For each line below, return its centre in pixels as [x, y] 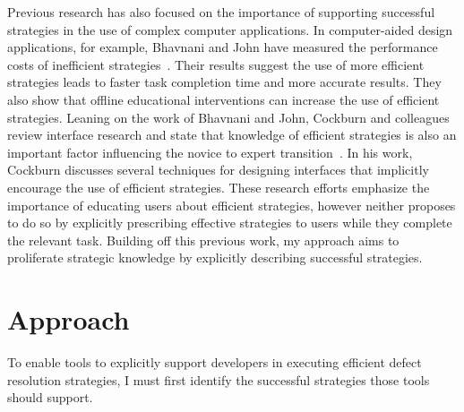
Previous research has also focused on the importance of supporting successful [221, 12]
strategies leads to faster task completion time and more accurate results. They [224, 82]
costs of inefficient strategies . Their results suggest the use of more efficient [216, 64]
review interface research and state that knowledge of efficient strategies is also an [232, 135]
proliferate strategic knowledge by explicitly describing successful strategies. [215, 257]
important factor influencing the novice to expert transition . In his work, [210, 152]
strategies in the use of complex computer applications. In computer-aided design [230, 29]
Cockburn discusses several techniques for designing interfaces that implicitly [218, 170]
